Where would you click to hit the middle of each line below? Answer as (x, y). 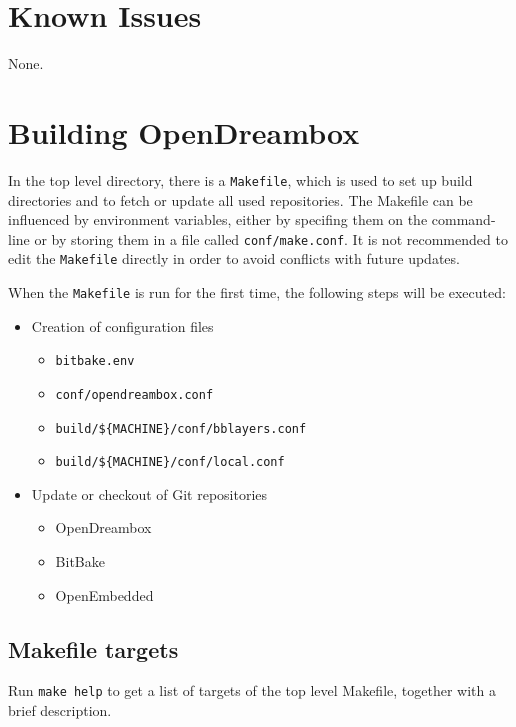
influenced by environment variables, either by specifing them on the (218, 219)
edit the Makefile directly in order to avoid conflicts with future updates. (234, 258)
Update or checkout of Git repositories (149, 493)
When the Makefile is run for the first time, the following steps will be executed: (257, 292)
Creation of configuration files (122, 325)
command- (463, 219)
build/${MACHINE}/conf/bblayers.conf (181, 428)
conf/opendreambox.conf (134, 394)
